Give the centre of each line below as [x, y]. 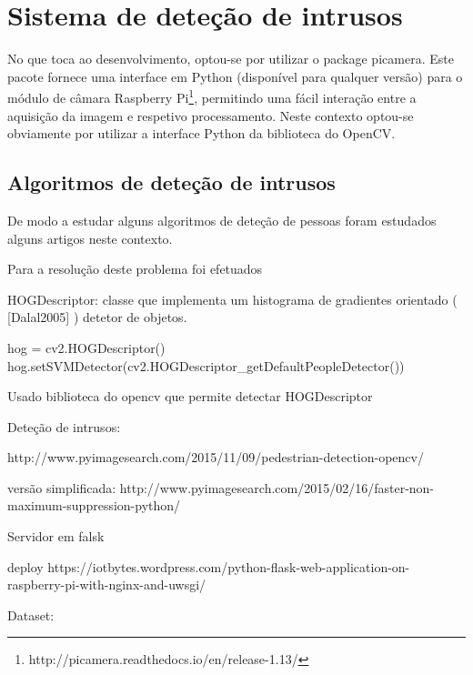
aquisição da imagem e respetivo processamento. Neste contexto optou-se [211, 115]
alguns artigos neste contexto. [90, 238]
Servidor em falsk [56, 536]
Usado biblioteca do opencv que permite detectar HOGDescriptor [190, 396]
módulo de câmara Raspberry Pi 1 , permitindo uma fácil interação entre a [212, 96]
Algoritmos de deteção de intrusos [171, 182]
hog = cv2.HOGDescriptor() [86, 347]
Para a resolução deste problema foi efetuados [135, 269]
